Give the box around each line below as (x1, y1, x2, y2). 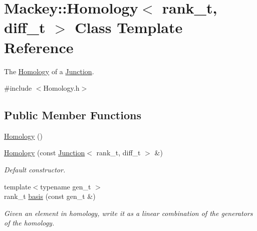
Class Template (75, 17, 183, 38)
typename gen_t (40, 181, 91, 191)
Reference (4, 37, 74, 57)
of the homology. (4, 217, 55, 228)
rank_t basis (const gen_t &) (4, 191, 96, 201)
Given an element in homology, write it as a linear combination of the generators (4, 207, 253, 218)
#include (4, 83, 32, 93)
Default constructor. (4, 164, 66, 175)
